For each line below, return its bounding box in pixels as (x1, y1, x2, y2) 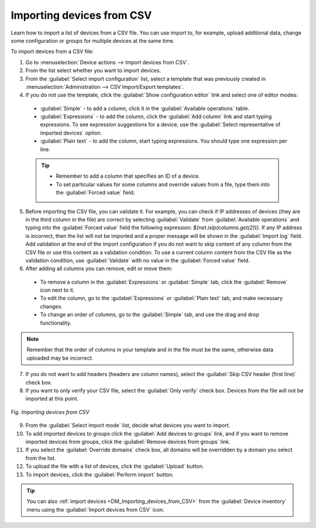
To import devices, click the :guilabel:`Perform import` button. (25, 471, 174, 478)
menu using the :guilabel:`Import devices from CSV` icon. (26, 506, 165, 513)
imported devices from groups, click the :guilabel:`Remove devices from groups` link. (25, 438, 231, 445)
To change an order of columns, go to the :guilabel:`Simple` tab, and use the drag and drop (40, 311, 260, 318)
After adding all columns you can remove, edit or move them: (25, 265, 173, 272)
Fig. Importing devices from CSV (11, 408, 90, 415)
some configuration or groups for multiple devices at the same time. (11, 37, 175, 44)
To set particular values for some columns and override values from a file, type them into (56, 181, 270, 188)
